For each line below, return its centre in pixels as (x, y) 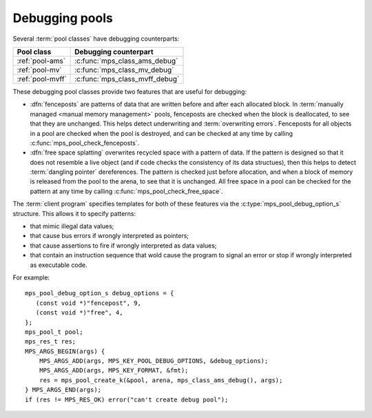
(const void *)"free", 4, (79, 313)
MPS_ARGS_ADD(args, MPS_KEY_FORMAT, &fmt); (114, 370)
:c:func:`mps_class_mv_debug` (124, 70)
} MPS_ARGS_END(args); (63, 390)
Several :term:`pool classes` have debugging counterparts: (96, 39)
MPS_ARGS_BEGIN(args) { (65, 351)
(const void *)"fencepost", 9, (88, 303)
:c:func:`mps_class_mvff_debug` (127, 79)
